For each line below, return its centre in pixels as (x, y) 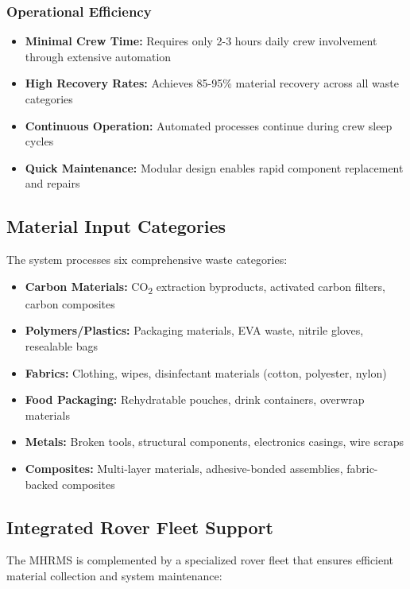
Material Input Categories (116, 226)
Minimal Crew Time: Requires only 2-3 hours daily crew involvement (201, 41)
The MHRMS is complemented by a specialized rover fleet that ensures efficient (200, 560)
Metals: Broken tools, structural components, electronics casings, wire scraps (214, 442)
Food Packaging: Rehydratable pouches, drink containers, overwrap (195, 399)
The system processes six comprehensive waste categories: (147, 260)
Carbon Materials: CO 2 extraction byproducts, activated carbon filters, (205, 287)
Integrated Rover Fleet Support (140, 527)
